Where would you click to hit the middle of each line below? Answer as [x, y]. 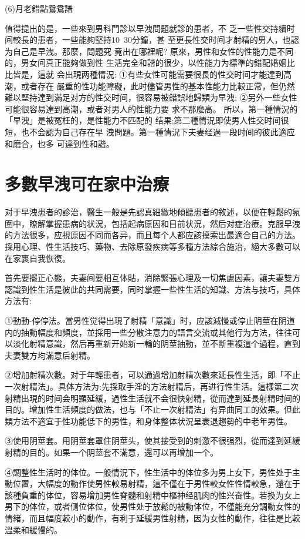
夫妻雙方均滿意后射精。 [50, 355]
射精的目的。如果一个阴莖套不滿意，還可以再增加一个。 [111, 452]
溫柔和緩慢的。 [33, 529]
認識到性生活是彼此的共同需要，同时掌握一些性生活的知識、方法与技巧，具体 [152, 289]
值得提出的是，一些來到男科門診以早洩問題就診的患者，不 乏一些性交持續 [146, 28]
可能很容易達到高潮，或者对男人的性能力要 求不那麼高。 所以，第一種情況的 [151, 108]
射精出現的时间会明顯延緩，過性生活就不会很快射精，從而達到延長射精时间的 [152, 398]
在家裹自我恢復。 [38, 258]
